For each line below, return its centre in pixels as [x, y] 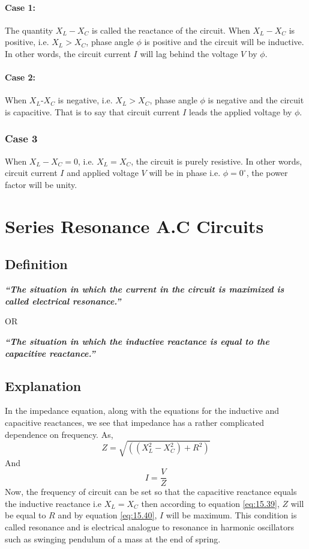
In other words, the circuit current [68, 53]
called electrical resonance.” [63, 301]
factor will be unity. [41, 184]
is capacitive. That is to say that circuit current [92, 111]
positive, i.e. [27, 42]
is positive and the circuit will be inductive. [224, 42]
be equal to [25, 515]
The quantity [29, 30]
